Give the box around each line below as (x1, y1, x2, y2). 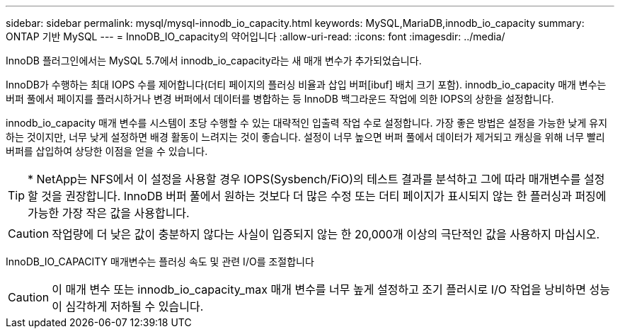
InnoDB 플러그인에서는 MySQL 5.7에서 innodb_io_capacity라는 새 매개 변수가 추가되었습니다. (6, 54, 422, 67)
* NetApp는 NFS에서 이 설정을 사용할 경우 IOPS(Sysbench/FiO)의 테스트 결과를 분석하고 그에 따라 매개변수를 (28, 172, 581, 186)
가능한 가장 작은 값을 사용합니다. (28, 206, 190, 220)
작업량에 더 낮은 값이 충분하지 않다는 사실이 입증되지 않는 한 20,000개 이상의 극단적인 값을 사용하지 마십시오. (52, 227, 600, 241)
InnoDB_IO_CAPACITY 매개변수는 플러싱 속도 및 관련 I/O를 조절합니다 (6, 255, 314, 267)
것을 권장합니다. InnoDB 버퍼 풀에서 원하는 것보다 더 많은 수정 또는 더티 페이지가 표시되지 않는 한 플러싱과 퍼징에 (41, 189, 607, 203)
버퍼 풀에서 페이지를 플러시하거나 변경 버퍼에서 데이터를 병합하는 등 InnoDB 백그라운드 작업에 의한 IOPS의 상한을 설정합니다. (6, 93, 554, 105)
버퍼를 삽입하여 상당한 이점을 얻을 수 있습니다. (6, 145, 208, 157)
